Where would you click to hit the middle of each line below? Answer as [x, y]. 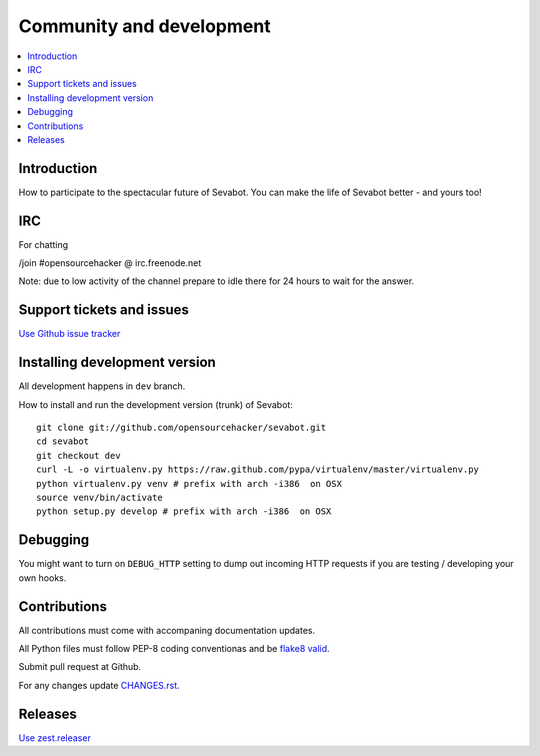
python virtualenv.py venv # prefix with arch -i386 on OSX [189, 483]
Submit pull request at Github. [80, 667]
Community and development [144, 26]
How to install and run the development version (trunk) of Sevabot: [156, 404]
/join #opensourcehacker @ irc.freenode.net [110, 263]
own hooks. [42, 577]
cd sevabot [63, 441]
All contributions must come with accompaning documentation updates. [166, 630]
